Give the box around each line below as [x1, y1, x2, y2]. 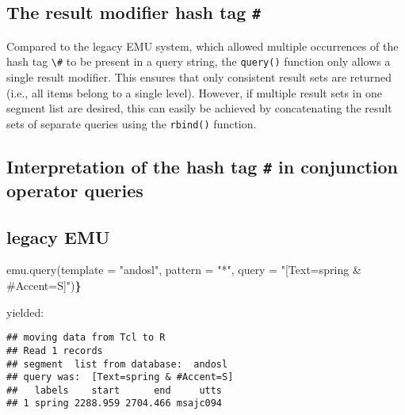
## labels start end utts [6, 384, 223, 396]
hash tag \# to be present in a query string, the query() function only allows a [6, 53, 391, 70]
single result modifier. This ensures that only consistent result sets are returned [6, 69, 392, 86]
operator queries [6, 177, 143, 202]
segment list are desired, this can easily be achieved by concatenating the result [6, 100, 392, 116]
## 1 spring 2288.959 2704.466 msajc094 [6, 398, 223, 409]
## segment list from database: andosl [6, 358, 228, 370]
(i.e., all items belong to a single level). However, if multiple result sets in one [6, 84, 383, 101]
